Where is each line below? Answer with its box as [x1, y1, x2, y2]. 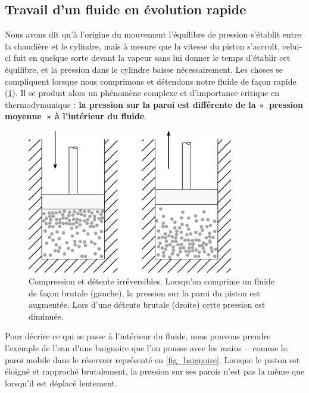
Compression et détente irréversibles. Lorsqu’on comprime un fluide [29, 274, 275, 287]
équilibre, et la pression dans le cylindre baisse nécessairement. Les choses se [5, 63, 283, 75]
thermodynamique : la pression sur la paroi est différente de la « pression [5, 98, 304, 110]
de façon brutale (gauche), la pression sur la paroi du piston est [29, 286, 260, 299]
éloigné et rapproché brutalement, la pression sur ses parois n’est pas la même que [5, 365, 305, 377]
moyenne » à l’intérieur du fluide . [5, 110, 147, 122]
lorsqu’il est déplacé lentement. [5, 376, 117, 389]
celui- [282, 39, 302, 52]
